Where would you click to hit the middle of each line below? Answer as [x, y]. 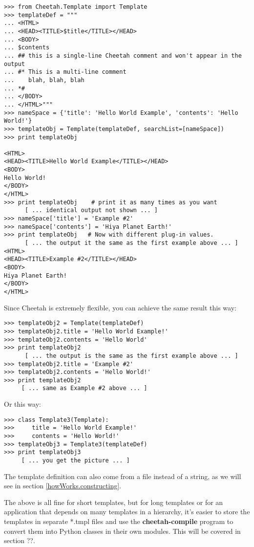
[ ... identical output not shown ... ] [91, 210]
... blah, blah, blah [44, 80]
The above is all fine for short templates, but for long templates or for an [114, 502]
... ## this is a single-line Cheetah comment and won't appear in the [123, 55]
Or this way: [22, 404]
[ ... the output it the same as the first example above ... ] [131, 243]
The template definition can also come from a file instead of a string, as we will [123, 476]
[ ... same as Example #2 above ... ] [84, 388]
